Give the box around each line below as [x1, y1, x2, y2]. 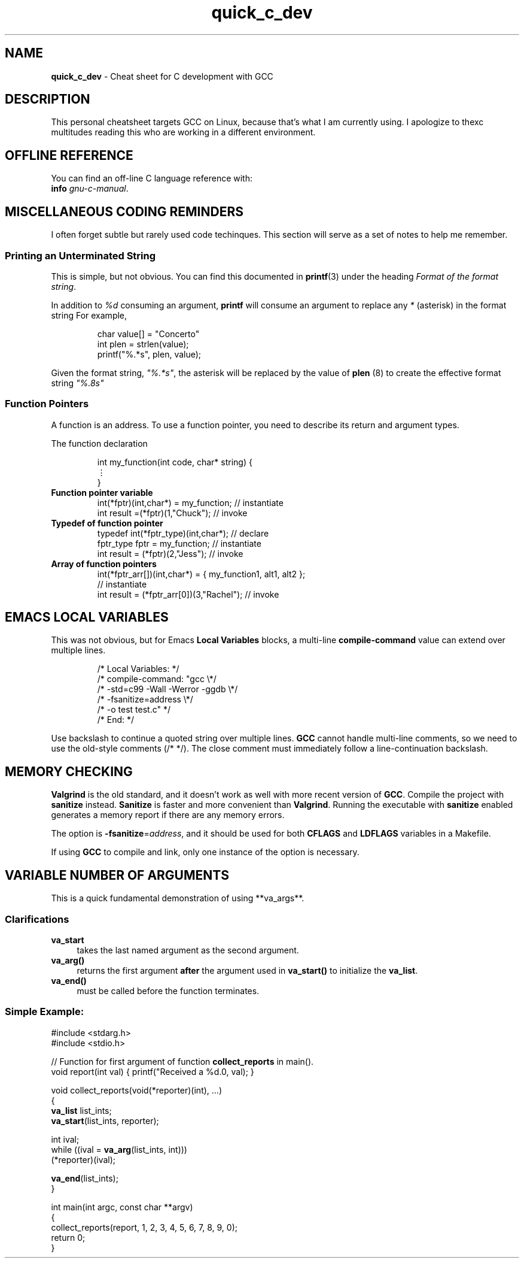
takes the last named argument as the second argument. [77, 944, 299, 955]
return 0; [51, 1232, 86, 1243]
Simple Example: [5, 1005, 84, 1018]
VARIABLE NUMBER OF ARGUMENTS [5, 867, 229, 883]
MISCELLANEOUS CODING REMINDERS [5, 204, 243, 219]
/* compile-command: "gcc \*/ [97, 674, 217, 684]
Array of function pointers [51, 558, 157, 569]
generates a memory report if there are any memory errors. [51, 810, 285, 820]
